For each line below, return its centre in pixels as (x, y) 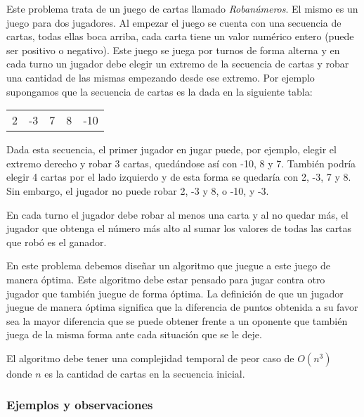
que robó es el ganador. (57, 242)
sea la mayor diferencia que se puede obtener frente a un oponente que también (177, 320)
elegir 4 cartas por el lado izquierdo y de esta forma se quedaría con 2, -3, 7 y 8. (179, 177)
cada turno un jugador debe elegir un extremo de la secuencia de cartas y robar (178, 64)
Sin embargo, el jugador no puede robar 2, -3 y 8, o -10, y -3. (138, 190)
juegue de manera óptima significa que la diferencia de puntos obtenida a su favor (182, 307)
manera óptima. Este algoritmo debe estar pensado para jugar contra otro (166, 279)
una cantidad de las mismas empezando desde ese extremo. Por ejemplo (161, 77)
